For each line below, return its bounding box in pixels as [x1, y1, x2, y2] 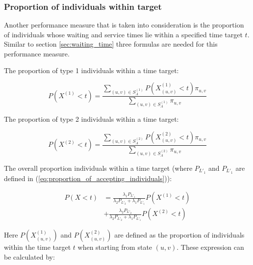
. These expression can [177, 242, 244, 252]
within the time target [4, 242, 71, 252]
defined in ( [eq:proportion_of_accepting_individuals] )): [4, 173, 172, 183]
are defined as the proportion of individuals [114, 230, 245, 240]
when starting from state [77, 242, 152, 252]
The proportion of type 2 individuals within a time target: [4, 114, 179, 124]
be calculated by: [4, 251, 55, 262]
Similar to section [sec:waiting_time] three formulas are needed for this [4, 39, 218, 49]
